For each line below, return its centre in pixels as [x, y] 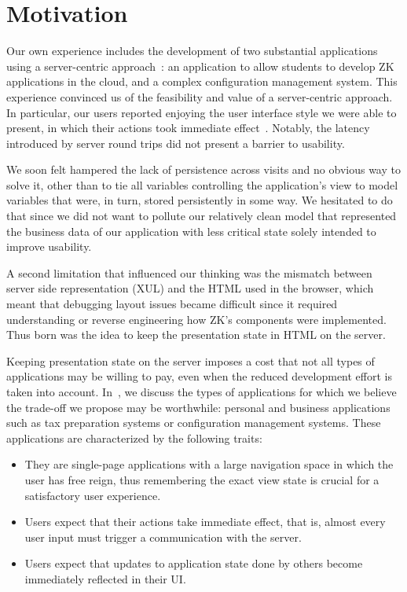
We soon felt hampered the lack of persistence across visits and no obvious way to [203, 169]
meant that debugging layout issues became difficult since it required [172, 304]
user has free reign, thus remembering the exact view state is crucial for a [202, 479]
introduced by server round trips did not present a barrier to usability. [176, 143]
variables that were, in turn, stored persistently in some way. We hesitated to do [200, 200]
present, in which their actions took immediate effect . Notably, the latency [188, 128]
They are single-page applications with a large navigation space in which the [209, 464]
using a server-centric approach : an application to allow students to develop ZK [200, 66]
